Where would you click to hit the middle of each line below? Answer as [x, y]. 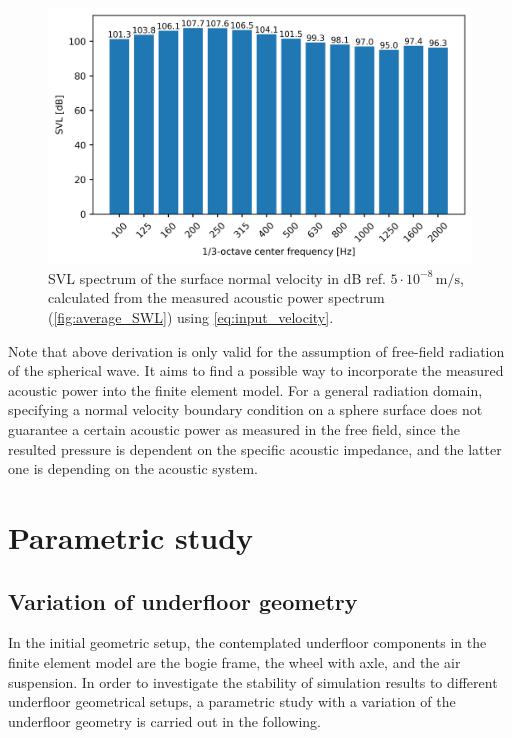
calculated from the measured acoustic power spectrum [216, 297]
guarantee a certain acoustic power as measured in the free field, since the [234, 429]
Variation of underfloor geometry [183, 600]
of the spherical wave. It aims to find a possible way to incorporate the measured [256, 370]
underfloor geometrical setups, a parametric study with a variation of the [232, 701]
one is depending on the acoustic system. [133, 468]
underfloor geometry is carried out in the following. [164, 720]
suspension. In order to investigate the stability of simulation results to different [253, 681]
